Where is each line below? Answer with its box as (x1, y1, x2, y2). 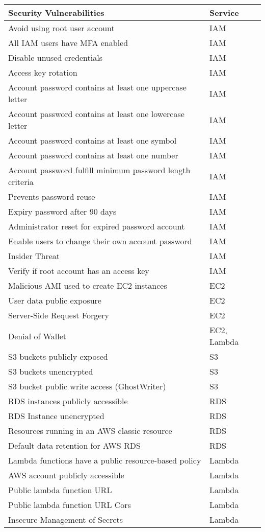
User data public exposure (8, 294, 101, 306)
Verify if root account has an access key (8, 265, 149, 276)
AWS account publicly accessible (8, 469, 124, 481)
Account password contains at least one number (8, 149, 178, 161)
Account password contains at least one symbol (8, 134, 177, 146)
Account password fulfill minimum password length (8, 164, 191, 176)
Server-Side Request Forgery (8, 309, 110, 321)
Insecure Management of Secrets (8, 514, 123, 525)
